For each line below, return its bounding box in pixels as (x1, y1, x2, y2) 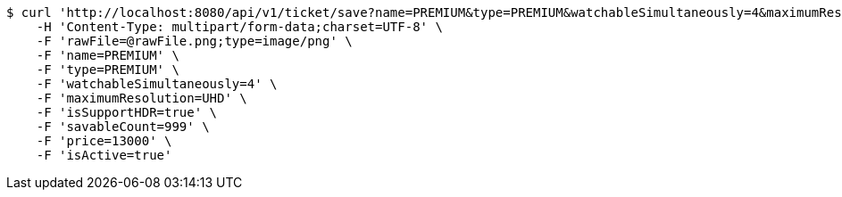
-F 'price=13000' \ (36, 134, 172, 148)
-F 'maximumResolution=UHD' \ (36, 91, 247, 105)
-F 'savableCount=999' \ (36, 119, 210, 134)
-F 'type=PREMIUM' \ (36, 62, 179, 77)
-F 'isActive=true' (36, 148, 172, 162)
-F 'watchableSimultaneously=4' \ (36, 77, 278, 91)
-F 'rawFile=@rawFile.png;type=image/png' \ (36, 34, 353, 48)
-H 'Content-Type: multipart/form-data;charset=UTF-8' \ (36, 20, 443, 34)
